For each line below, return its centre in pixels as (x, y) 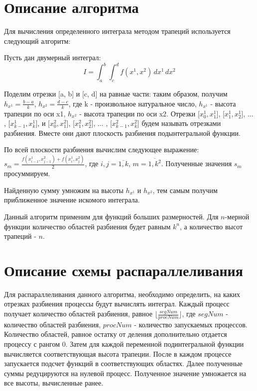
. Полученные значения (196, 163)
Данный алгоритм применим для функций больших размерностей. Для (111, 216)
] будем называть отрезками (179, 123)
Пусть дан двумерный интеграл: (53, 57)
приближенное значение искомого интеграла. (72, 200)
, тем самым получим (185, 190)
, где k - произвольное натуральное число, (132, 103)
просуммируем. (27, 173)
